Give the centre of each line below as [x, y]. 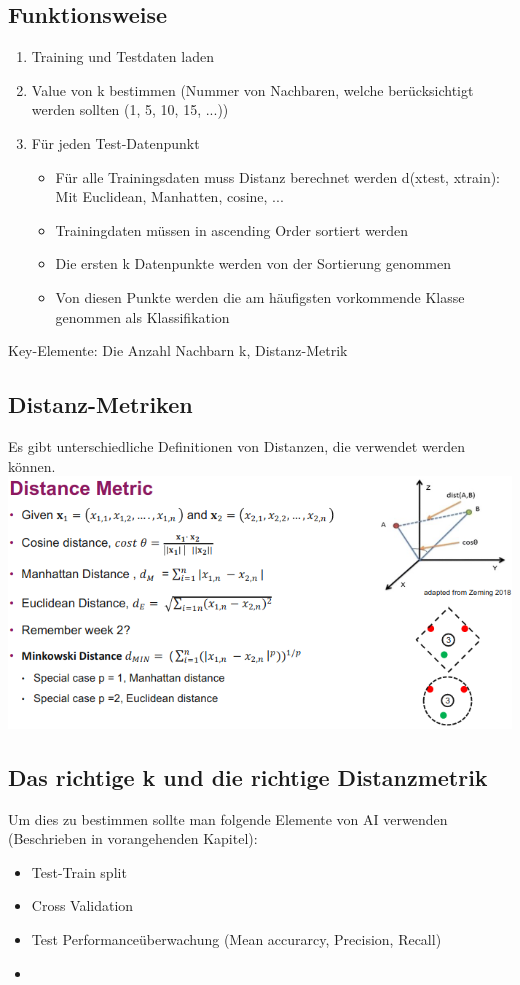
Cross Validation [82, 905]
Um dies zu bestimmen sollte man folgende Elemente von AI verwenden [228, 818]
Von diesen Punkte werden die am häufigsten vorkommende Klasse [260, 296]
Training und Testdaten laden [122, 56]
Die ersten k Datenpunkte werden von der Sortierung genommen [253, 263]
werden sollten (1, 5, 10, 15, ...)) [130, 109]
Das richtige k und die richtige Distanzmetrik [248, 776]
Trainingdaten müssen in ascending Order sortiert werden [232, 229]
